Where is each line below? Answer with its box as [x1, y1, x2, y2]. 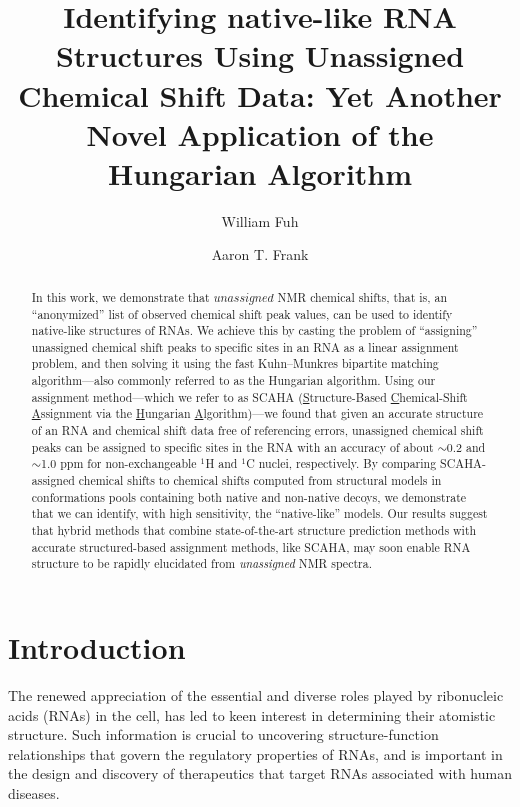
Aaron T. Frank [211, 244, 309, 265]
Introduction [8, 627, 186, 668]
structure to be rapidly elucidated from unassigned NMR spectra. [31, 555, 372, 572]
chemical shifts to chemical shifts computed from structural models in [78, 472, 442, 489]
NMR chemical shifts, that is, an [277, 288, 448, 305]
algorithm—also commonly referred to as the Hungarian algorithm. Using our [31, 372, 436, 389]
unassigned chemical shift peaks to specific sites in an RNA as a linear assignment [31, 338, 459, 355]
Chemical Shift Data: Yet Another [18, 74, 502, 115]
